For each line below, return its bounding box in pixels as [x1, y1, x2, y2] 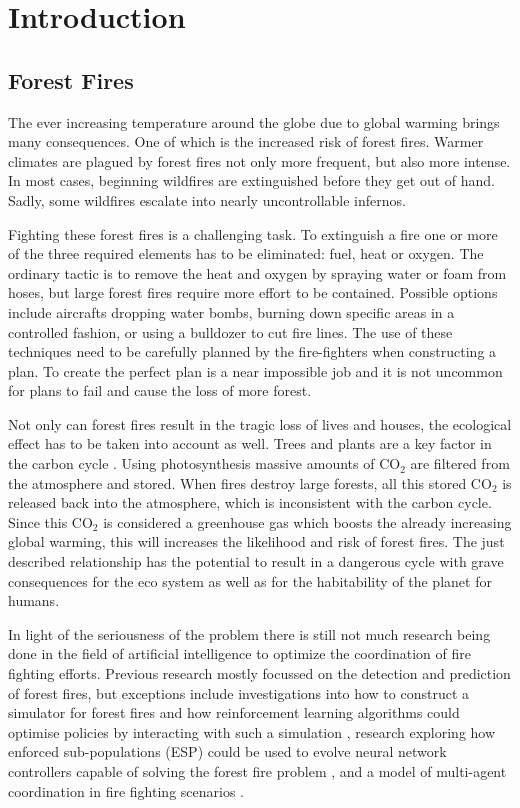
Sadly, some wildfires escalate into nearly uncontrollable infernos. [8, 189, 406, 210]
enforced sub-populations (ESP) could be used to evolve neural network [8, 741, 447, 762]
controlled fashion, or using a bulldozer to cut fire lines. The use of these [8, 321, 453, 342]
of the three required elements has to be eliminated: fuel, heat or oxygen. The [8, 243, 484, 264]
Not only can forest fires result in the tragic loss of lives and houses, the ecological [8, 413, 512, 434]
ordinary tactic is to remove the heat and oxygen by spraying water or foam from [8, 262, 507, 283]
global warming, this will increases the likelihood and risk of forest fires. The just [8, 531, 505, 552]
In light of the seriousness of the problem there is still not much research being [8, 623, 491, 644]
